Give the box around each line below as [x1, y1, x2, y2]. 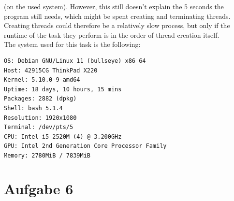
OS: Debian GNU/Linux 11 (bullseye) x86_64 [4, 57, 146, 64]
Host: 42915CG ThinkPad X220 [4, 67, 98, 74]
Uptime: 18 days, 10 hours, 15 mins [4, 86, 122, 93]
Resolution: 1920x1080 [4, 114, 77, 121]
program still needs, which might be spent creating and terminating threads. [4, 11, 231, 21]
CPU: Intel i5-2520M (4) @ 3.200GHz [4, 133, 122, 140]
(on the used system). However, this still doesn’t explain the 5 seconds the [4, 1, 224, 11]
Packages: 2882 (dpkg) [4, 95, 77, 102]
